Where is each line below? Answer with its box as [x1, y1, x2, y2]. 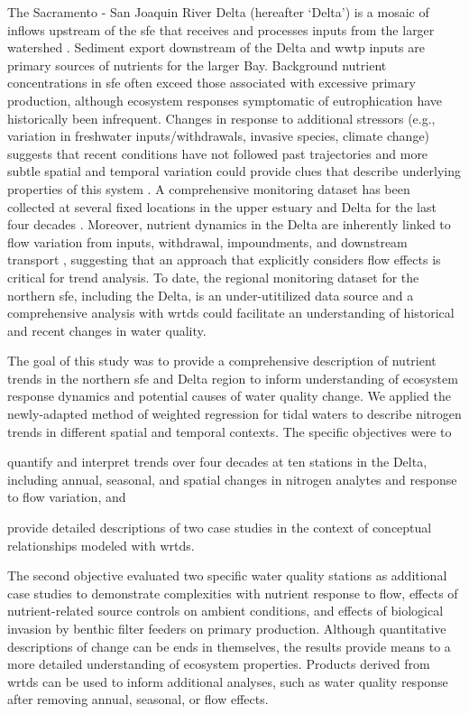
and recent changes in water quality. [7, 320, 207, 339]
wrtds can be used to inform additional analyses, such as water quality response [7, 672, 448, 691]
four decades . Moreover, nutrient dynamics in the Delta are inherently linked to [7, 215, 451, 234]
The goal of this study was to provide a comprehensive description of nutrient [7, 351, 437, 370]
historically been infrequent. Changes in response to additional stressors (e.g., [7, 108, 436, 127]
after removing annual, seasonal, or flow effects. [7, 690, 269, 709]
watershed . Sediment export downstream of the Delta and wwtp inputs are [7, 38, 425, 57]
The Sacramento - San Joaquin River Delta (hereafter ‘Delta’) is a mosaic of [7, 3, 429, 21]
